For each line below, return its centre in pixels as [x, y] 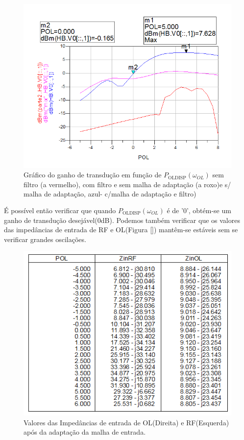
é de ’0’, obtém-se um [199, 210]
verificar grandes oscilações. [45, 239]
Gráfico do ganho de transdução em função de [93, 175]
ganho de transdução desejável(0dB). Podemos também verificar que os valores [122, 220]
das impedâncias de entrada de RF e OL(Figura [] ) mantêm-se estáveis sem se [121, 230]
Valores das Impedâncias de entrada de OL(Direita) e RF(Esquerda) [126, 422]
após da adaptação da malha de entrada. [85, 432]
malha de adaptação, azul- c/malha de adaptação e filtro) [110, 194]
